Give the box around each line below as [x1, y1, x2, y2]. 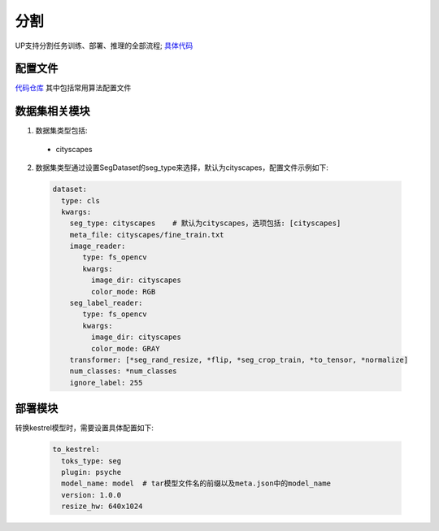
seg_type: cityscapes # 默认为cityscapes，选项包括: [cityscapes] [69, 219, 341, 228]
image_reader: [69, 242, 126, 251]
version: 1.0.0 [61, 490, 122, 499]
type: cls [61, 196, 101, 205]
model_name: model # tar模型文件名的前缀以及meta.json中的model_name [61, 479, 331, 488]
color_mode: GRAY [90, 344, 160, 353]
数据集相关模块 [15, 104, 90, 118]
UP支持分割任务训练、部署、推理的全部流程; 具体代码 [15, 41, 193, 50]
